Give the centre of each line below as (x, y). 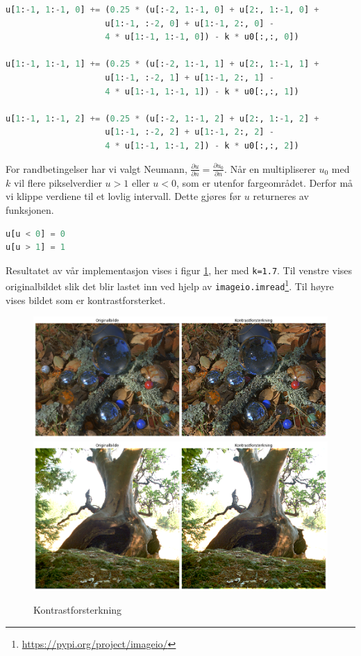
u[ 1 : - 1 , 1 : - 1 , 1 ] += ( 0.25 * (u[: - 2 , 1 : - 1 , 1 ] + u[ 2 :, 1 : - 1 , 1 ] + (162, 64)
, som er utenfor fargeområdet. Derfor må (265, 182)
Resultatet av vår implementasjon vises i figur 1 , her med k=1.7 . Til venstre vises (179, 270)
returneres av (281, 196)
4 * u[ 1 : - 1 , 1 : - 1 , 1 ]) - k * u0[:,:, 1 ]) (202, 91)
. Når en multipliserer (270, 168)
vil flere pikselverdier (58, 182)
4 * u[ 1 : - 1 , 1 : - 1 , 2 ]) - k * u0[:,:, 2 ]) (202, 145)
